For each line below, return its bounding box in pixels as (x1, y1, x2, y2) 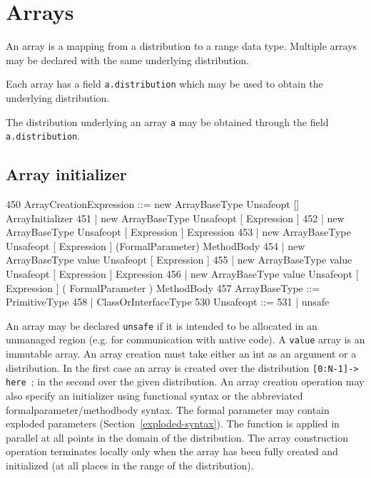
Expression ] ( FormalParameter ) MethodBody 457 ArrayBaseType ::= (6, 280, 320, 295)
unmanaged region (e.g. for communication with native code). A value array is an (6, 332, 365, 347)
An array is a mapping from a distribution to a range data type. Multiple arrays (6, 38, 357, 53)
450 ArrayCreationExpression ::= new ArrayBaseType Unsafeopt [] (6, 197, 300, 212)
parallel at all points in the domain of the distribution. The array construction (6, 430, 348, 445)
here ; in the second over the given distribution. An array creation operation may (6, 374, 365, 389)
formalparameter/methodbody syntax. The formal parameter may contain (6, 402, 330, 417)
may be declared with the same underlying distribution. (6, 52, 249, 67)
